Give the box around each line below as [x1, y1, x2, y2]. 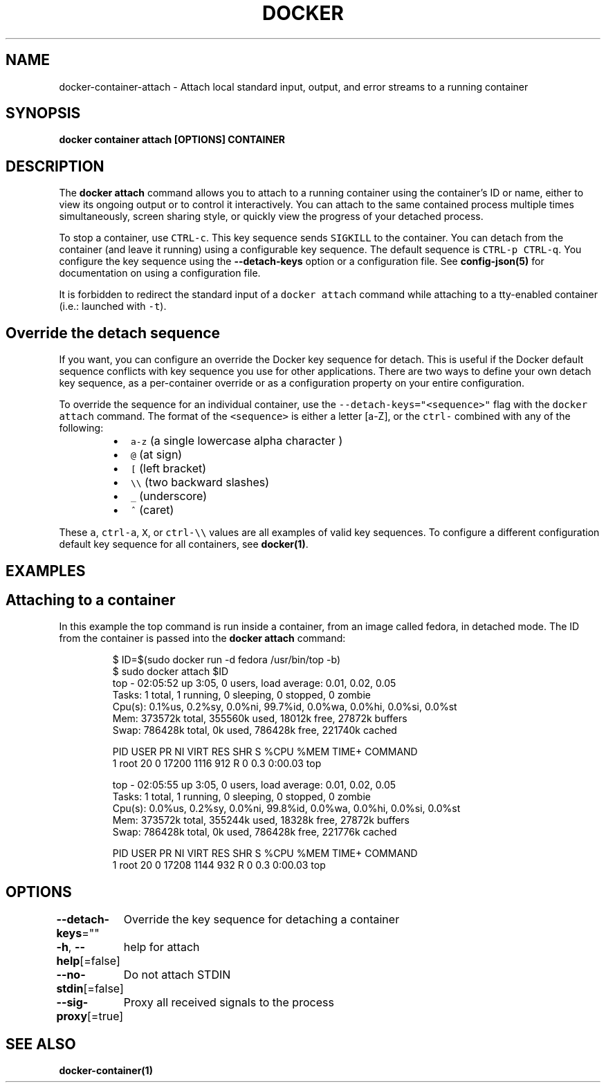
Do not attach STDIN [123, 968, 231, 982]
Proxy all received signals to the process [123, 995, 334, 1010]
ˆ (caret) [130, 503, 174, 517]
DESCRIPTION [6, 157, 104, 175]
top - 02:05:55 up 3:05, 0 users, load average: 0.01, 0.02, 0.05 [112, 779, 396, 791]
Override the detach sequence [6, 324, 221, 342]
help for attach [123, 940, 200, 955]
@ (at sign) [130, 448, 183, 462]
